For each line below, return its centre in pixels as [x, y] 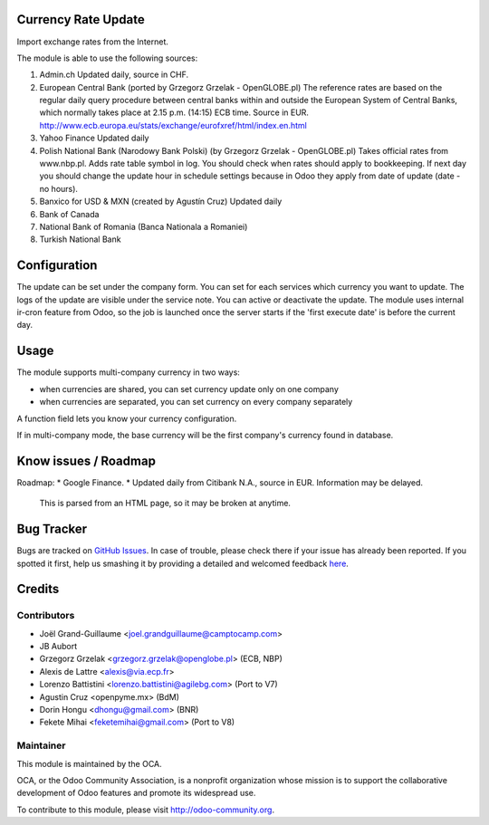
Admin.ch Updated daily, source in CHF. [114, 75]
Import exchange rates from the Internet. [93, 42]
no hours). [59, 188]
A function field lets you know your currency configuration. [127, 418]
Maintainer [41, 745]
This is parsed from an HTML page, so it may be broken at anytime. [165, 504]
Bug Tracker [52, 529]
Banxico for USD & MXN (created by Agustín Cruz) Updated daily [161, 201]
